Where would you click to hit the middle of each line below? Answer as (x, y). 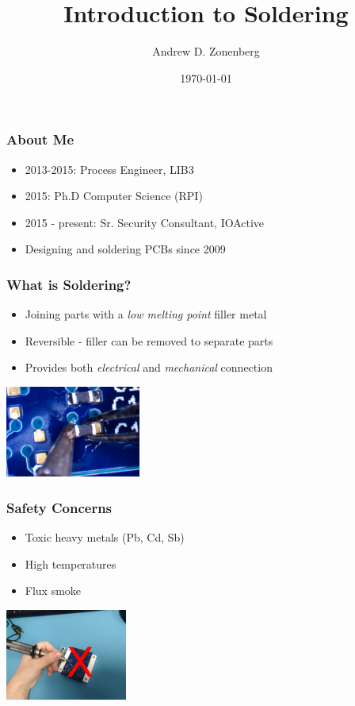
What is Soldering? (69, 284)
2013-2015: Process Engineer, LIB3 (109, 169)
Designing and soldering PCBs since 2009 (125, 249)
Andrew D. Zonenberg (206, 51)
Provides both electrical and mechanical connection (149, 367)
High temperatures (71, 563)
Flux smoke (53, 590)
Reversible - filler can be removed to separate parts (149, 340)
